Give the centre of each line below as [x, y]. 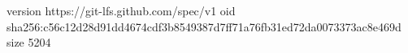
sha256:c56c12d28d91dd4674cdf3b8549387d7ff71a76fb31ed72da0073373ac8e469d [204, 26]
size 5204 [29, 42]
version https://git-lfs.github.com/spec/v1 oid [121, 10]
